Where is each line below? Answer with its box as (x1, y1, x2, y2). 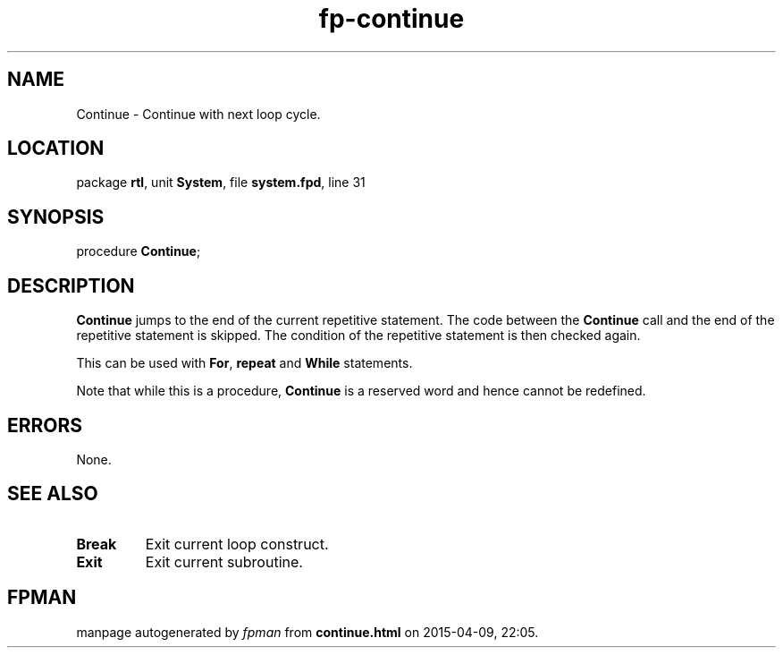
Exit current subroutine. (145, 552, 303, 571)
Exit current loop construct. (145, 534, 329, 553)
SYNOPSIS (7, 205, 105, 228)
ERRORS (7, 413, 83, 437)
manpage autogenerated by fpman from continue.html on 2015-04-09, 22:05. (76, 624, 539, 640)
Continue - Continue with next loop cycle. (76, 106, 321, 122)
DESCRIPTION (7, 274, 135, 297)
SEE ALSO (7, 482, 98, 506)
